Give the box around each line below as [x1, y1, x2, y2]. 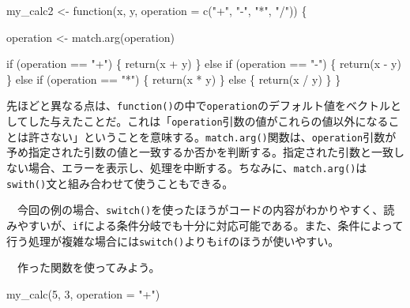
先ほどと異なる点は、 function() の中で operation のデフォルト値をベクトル [6, 97, 391, 114]
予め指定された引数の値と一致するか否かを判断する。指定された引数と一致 [6, 144, 393, 160]
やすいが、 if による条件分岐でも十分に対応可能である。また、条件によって [17, 216, 404, 233]
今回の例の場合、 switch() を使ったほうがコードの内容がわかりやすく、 [17, 201, 384, 218]
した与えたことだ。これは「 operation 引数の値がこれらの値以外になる [28, 113, 389, 130]
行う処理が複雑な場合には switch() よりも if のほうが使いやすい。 [6, 232, 340, 249]
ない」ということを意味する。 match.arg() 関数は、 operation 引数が [50, 128, 397, 145]
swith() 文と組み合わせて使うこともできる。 [6, 175, 234, 191]
